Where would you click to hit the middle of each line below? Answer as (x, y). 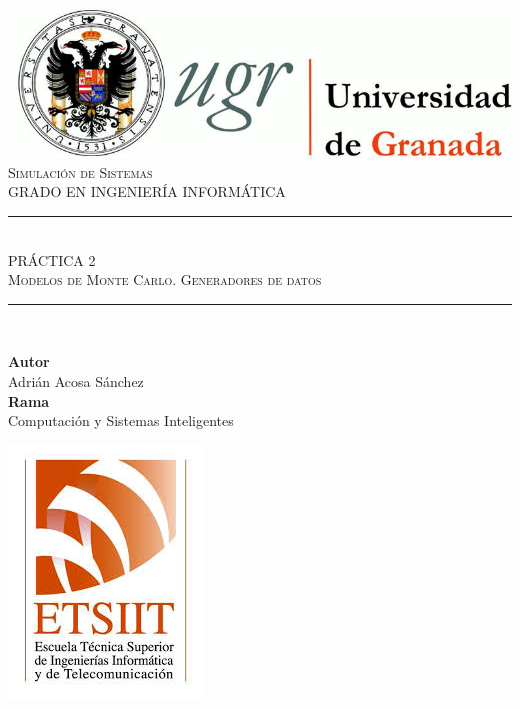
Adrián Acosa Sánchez (76, 380)
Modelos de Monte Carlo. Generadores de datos (165, 279)
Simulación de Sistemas (80, 171)
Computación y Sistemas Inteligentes (121, 420)
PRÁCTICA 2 (52, 259)
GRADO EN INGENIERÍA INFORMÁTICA (147, 191)
